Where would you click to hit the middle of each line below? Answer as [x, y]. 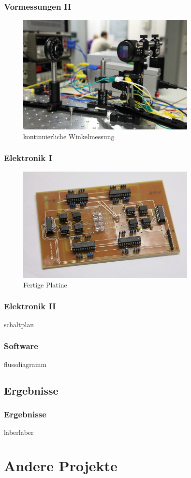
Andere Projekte [61, 465]
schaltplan [19, 324]
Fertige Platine [45, 284]
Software [21, 346]
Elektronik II [30, 306]
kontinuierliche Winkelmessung [69, 136]
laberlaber [19, 432]
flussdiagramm [25, 364]
